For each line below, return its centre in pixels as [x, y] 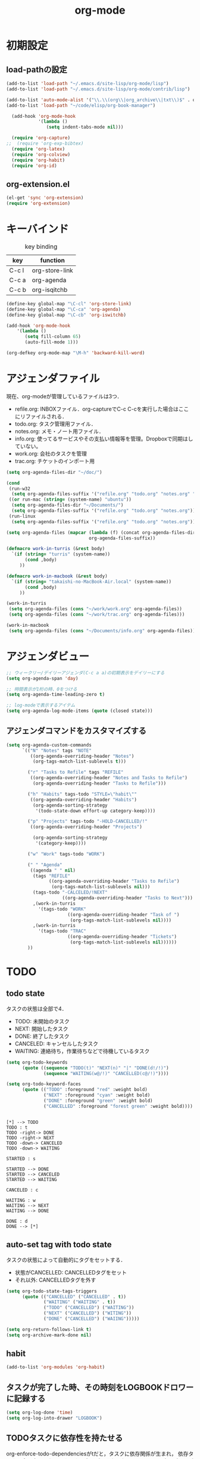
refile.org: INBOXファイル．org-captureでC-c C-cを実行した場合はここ [102, 409]
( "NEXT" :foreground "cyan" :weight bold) [97, 1095]
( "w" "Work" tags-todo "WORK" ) [66, 854]
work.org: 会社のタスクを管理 [51, 454]
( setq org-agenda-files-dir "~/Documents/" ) [68, 505]
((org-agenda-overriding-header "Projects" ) [86, 827]
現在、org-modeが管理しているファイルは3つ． [64, 396]
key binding [41, 246]
